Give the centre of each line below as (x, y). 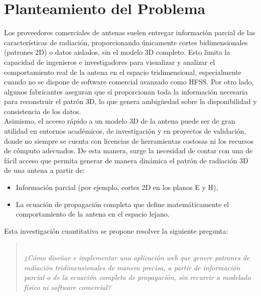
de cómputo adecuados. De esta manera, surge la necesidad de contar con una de (128, 151)
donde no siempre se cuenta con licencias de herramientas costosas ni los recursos (129, 140)
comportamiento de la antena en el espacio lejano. (93, 214)
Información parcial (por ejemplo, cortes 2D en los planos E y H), (117, 187)
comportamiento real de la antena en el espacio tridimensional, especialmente (123, 72)
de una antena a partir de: (44, 170)
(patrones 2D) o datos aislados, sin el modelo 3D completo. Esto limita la (117, 52)
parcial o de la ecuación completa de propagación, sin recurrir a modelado (137, 277)
